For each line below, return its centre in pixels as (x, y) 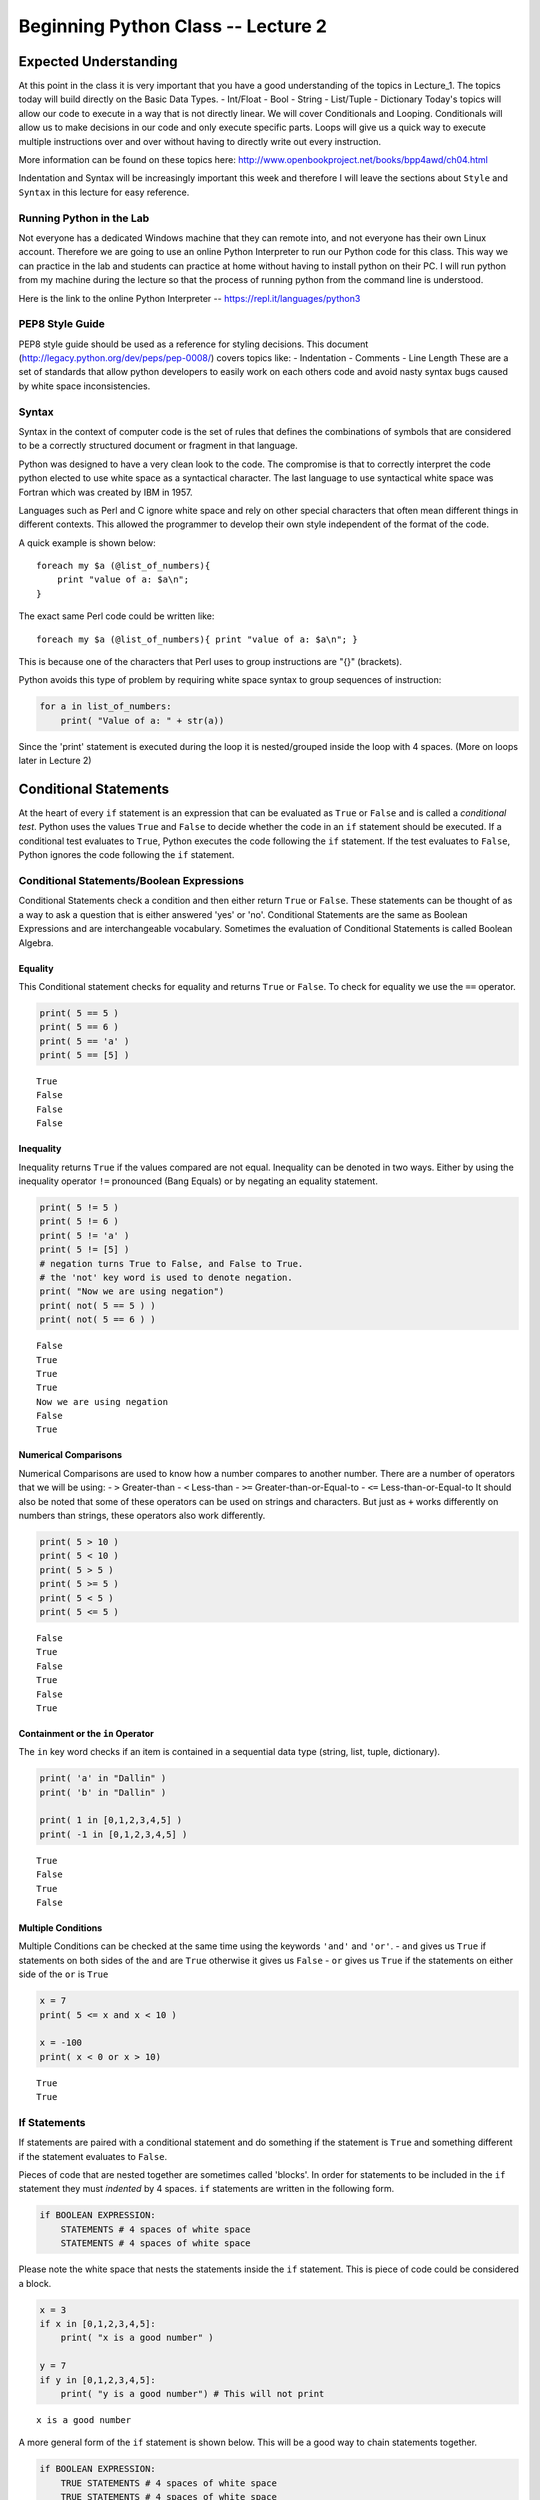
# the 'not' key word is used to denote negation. (166, 1277)
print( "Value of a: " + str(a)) (142, 720)
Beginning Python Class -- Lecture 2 (172, 26)
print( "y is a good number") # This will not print (192, 2393)
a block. (35, 2283)
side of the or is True (63, 1974)
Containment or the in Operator (86, 1733)
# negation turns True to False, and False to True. (171, 1263)
